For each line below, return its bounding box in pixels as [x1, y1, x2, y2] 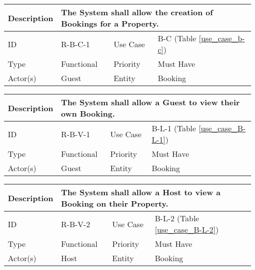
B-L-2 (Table [154, 212, 199, 224]
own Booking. [61, 108, 115, 119]
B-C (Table [157, 32, 197, 44]
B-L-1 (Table [152, 122, 196, 134]
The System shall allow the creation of [61, 6, 213, 18]
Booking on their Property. [61, 198, 169, 209]
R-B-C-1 [61, 38, 90, 50]
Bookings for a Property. [61, 18, 159, 29]
